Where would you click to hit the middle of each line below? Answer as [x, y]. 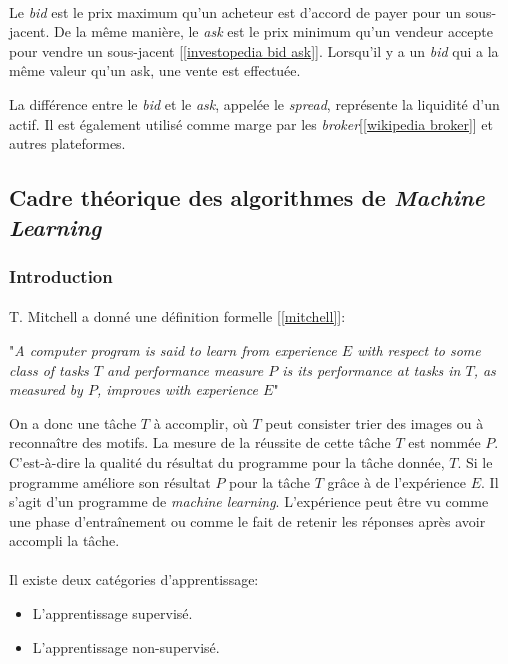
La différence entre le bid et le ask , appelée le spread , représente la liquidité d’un [254, 103]
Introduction [61, 275]
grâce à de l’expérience [397, 481]
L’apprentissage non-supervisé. [126, 646]
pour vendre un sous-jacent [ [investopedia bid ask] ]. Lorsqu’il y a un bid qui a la [254, 50]
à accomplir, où [200, 422]
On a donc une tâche [73, 422]
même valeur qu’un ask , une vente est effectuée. [155, 70]
